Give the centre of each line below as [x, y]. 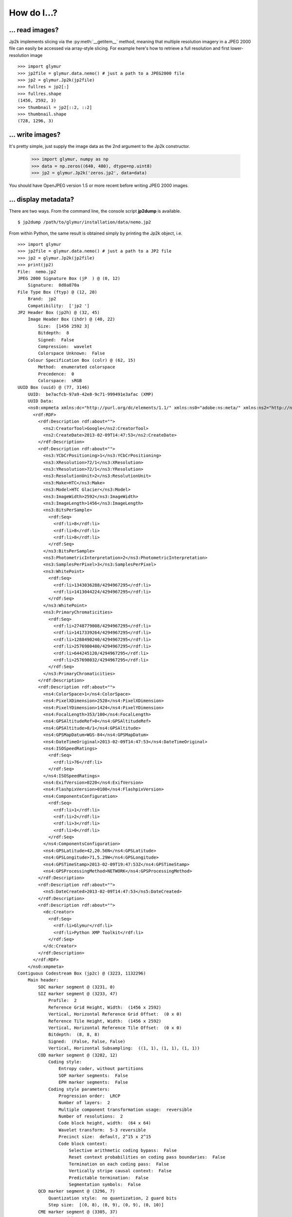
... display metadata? [42, 199]
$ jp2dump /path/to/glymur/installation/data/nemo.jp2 [84, 222]
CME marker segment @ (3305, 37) [78, 1212]
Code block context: [83, 1143]
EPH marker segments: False [93, 1082]
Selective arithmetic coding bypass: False [123, 1151]
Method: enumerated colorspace [77, 367]
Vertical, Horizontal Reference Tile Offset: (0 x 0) [115, 1028]
